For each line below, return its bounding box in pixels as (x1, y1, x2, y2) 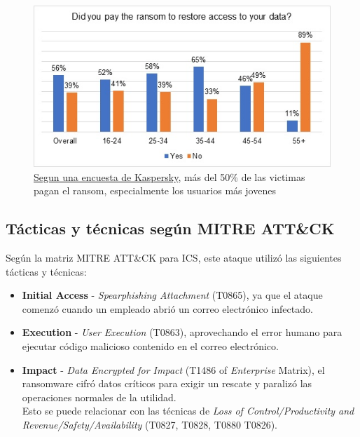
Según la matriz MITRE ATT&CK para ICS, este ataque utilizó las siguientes (6, 250, 342, 264)
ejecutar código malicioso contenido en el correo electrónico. (22, 338, 279, 353)
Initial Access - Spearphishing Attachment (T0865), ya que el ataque (22, 288, 323, 302)
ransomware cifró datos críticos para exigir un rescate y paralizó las (22, 376, 312, 391)
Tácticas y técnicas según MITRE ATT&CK (6, 217, 335, 239)
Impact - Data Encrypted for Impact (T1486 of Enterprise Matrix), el (22, 362, 325, 377)
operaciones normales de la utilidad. (22, 389, 176, 404)
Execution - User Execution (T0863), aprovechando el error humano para (22, 325, 342, 339)
